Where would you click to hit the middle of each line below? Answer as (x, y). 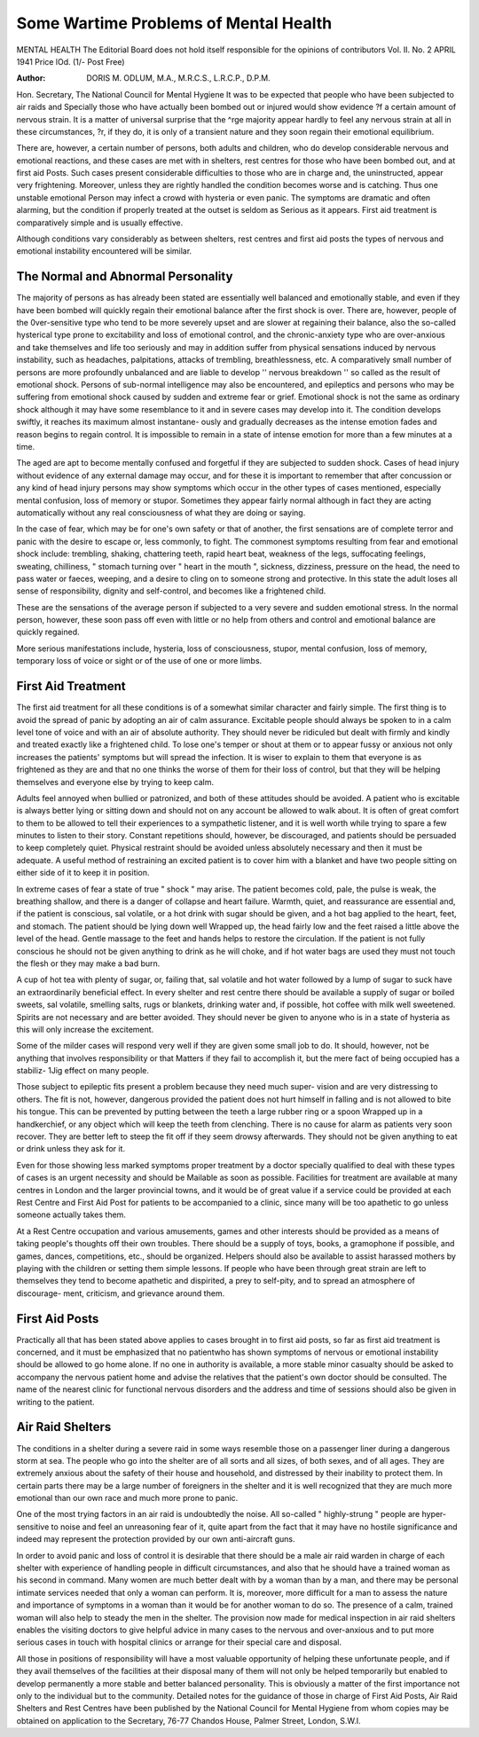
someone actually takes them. (71, 1214)
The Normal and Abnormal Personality (125, 276)
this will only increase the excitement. (85, 1029)
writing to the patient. (55, 1402)
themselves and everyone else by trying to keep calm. (115, 782)
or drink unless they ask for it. (71, 1149)
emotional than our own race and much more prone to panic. (127, 1498)
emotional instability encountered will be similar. (104, 251)
